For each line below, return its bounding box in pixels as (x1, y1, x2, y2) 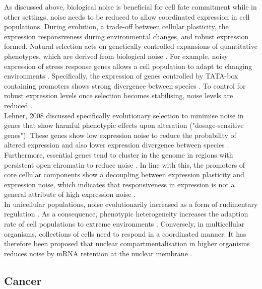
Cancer (4, 272, 42, 288)
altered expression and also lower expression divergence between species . (4, 139, 229, 150)
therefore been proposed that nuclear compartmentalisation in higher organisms (4, 238, 250, 249)
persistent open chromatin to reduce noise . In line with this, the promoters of (4, 159, 245, 170)
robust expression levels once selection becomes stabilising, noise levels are (4, 90, 233, 101)
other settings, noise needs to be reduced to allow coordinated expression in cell (4, 11, 250, 22)
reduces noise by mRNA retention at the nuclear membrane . (4, 248, 192, 258)
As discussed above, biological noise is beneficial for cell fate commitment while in (4, 2, 257, 12)
